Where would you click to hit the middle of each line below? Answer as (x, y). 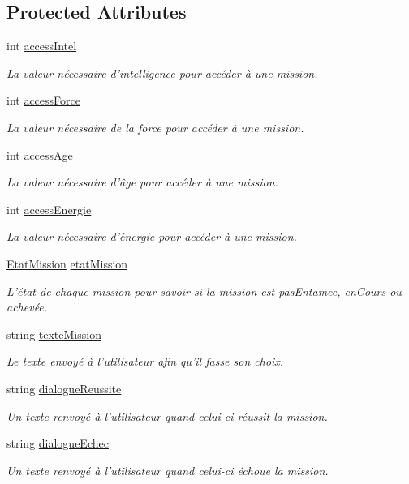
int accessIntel (42, 46)
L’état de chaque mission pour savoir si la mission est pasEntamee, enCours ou (204, 291)
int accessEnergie (49, 209)
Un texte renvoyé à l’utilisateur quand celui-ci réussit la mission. (167, 415)
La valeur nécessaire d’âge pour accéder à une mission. (142, 182)
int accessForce (43, 100)
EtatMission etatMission (67, 263)
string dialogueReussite (64, 388)
